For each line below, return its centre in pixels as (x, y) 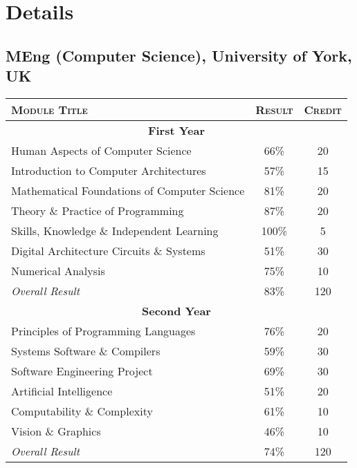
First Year (176, 130)
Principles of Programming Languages (103, 330)
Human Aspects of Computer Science (101, 150)
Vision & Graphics (56, 431)
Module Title (49, 109)
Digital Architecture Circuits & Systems (108, 250)
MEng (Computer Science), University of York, (179, 55)
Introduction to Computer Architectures (109, 170)
